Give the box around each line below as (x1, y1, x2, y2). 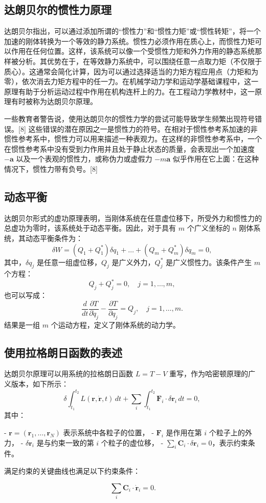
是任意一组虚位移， (36, 256, 101, 267)
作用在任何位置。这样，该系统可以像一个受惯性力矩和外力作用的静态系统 (11, 46, 255, 56)
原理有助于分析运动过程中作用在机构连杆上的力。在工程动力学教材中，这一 (4, 86, 255, 96)
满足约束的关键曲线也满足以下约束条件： (4, 465, 140, 476)
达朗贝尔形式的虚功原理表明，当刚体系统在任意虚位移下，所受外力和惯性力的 (4, 212, 262, 223)
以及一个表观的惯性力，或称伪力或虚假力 (16, 153, 152, 164)
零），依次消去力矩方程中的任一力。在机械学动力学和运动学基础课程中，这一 (4, 76, 258, 87)
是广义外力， (112, 256, 155, 267)
